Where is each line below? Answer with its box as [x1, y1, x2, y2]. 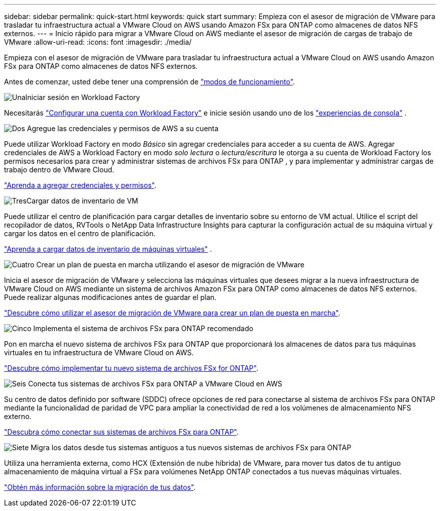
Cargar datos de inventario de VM [26, 196, 138, 205]
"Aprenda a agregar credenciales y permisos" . [4, 181, 157, 189]
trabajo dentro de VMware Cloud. [4, 165, 115, 174]
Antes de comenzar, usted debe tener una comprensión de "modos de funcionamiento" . [4, 77, 295, 86]
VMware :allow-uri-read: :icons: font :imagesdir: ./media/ [4, 38, 192, 46]
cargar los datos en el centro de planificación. [4, 229, 156, 238]
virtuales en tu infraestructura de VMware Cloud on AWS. [4, 348, 194, 357]
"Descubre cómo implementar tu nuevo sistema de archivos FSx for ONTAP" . [4, 364, 259, 372]
